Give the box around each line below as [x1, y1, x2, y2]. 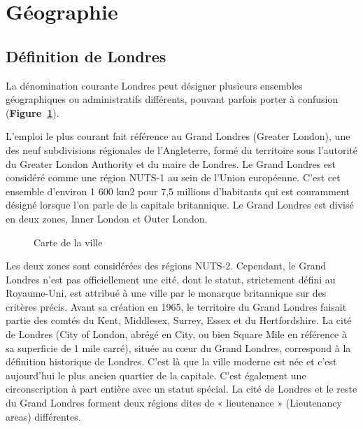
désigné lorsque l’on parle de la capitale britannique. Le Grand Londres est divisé [6, 197, 354, 212]
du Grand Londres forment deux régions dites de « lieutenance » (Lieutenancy [6, 395, 342, 410]
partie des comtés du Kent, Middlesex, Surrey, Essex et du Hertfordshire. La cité [6, 313, 352, 328]
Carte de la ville [34, 234, 103, 249]
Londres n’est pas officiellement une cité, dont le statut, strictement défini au [6, 272, 336, 286]
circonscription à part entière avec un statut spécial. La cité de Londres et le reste [6, 381, 357, 396]
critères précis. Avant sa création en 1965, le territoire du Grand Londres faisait [6, 299, 347, 314]
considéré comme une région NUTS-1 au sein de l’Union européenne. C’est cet [6, 170, 341, 185]
